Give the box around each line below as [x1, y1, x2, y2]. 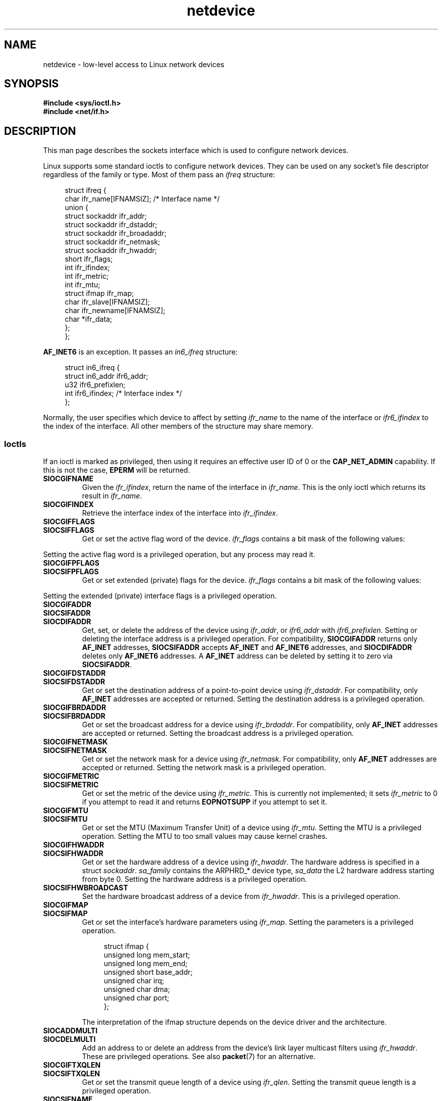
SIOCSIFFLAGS [43, 526, 94, 535]
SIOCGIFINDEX [43, 500, 94, 509]
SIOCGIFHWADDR [43, 840, 104, 849]
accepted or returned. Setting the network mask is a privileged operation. [82, 763, 326, 772]
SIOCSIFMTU [43, 815, 88, 824]
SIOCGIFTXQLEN [43, 1061, 101, 1070]
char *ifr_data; [65, 315, 113, 324]
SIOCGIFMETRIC [43, 772, 99, 781]
